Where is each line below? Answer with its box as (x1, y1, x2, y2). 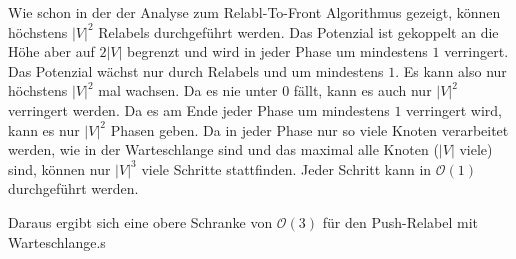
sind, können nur (8, 158, 111, 179)
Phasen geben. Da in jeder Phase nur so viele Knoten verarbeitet (110, 119, 509, 140)
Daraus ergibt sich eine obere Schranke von (8, 211, 273, 232)
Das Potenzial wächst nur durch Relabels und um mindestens (8, 60, 384, 81)
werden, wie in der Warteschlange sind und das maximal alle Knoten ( (8, 139, 439, 160)
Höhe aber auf (8, 41, 95, 62)
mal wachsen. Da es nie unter (98, 80, 278, 101)
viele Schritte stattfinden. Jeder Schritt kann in (141, 158, 432, 179)
